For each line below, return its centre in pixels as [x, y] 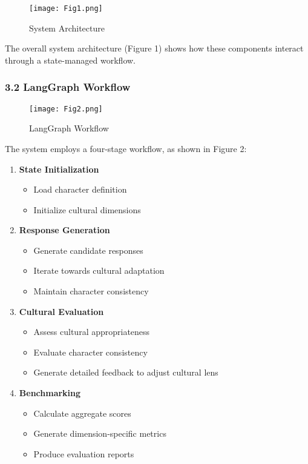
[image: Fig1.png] [66, 8]
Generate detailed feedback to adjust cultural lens [126, 372]
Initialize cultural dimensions [87, 209]
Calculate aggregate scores [82, 413]
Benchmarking [50, 393]
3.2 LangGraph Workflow [68, 87]
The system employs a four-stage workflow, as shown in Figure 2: [126, 148]
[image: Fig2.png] [66, 109]
